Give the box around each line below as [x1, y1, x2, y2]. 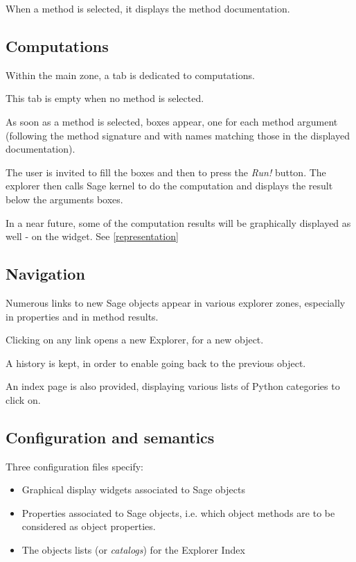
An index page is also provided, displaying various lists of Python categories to [6, 379, 340, 393]
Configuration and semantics [6, 426, 215, 448]
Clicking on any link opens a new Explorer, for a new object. [6, 332, 264, 347]
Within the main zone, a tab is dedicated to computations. [6, 67, 255, 82]
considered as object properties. [21, 519, 156, 534]
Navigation [6, 263, 85, 284]
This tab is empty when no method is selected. [6, 91, 204, 105]
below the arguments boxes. [6, 191, 123, 206]
